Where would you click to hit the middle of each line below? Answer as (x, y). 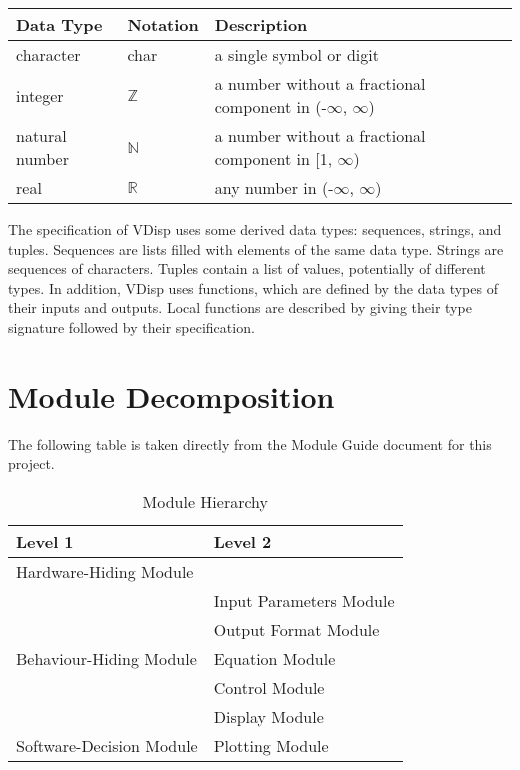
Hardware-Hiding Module (105, 571)
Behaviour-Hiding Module (106, 658)
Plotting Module (271, 745)
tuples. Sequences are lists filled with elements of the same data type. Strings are (256, 248)
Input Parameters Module (304, 600)
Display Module (268, 716)
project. (31, 463)
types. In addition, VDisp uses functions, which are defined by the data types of (253, 287)
